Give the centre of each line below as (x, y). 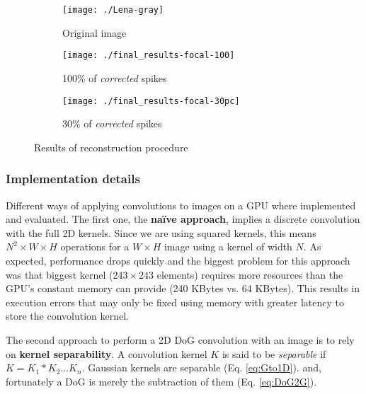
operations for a (95, 247)
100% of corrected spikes (115, 77)
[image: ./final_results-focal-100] (149, 56)
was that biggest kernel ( (59, 274)
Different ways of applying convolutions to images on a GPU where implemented (181, 205)
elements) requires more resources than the (250, 274)
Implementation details (73, 179)
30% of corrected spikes (112, 123)
